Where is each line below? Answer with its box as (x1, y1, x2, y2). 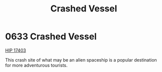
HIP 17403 (5, 47, 26, 53)
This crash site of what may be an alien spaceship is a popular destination (5, 57, 157, 63)
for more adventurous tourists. (5, 62, 68, 68)
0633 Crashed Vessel (5, 31, 97, 42)
